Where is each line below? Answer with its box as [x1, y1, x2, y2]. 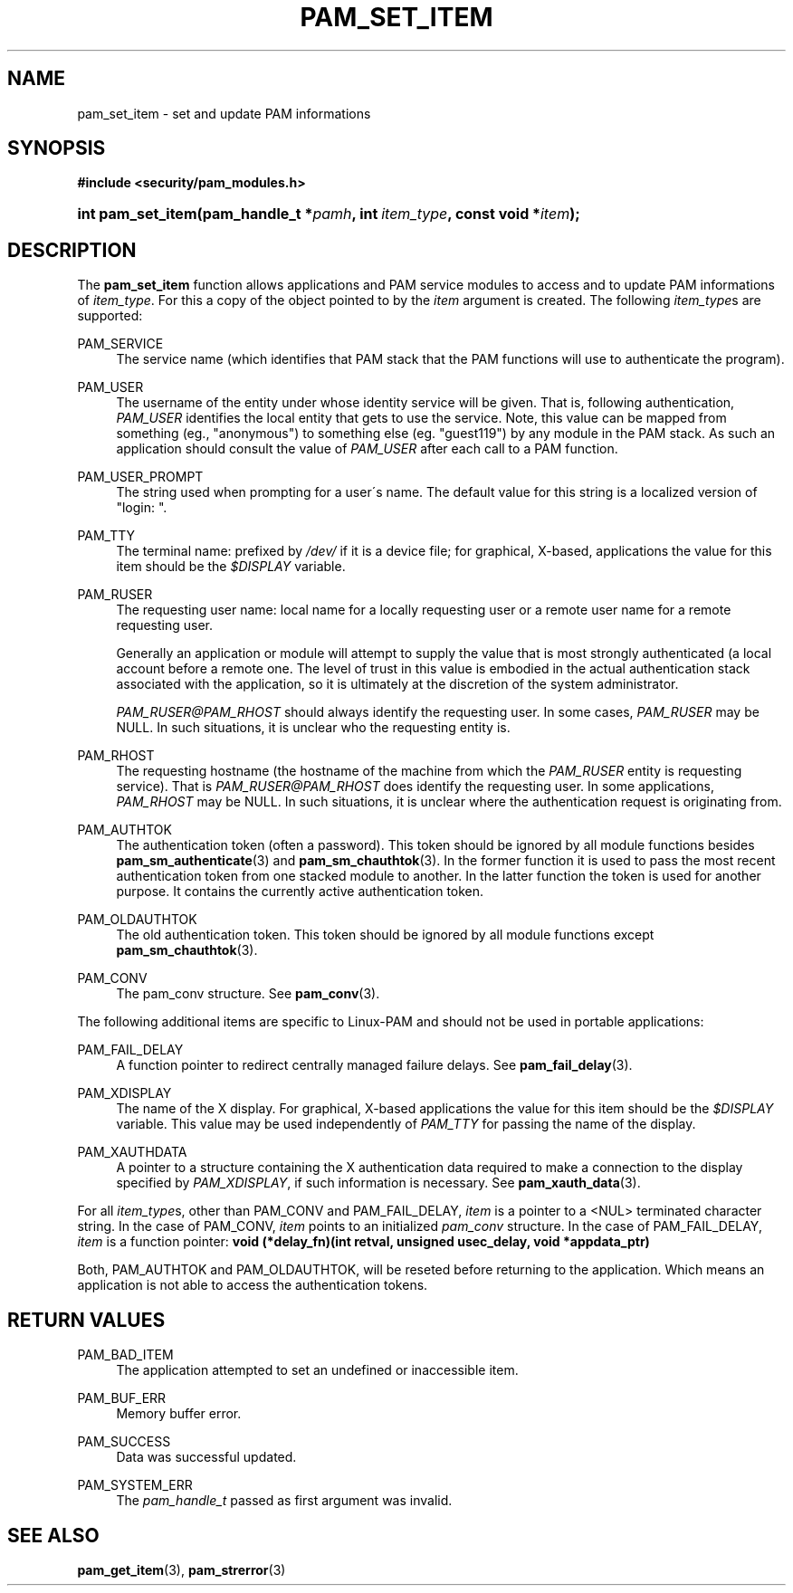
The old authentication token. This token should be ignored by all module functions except [116, 927, 654, 943]
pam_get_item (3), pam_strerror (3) [77, 1561, 286, 1578]
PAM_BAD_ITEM [77, 1347, 174, 1363]
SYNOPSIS [7, 137, 106, 160]
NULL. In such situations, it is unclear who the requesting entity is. [116, 720, 511, 736]
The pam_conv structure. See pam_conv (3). [116, 986, 380, 1002]
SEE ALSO [7, 1523, 100, 1547]
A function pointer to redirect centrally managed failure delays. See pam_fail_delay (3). [116, 1057, 633, 1073]
